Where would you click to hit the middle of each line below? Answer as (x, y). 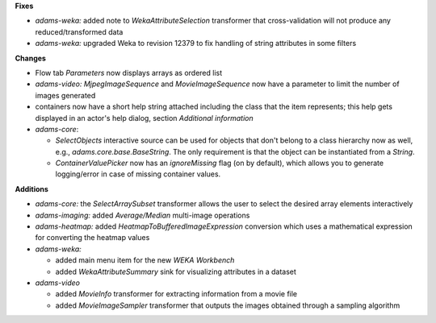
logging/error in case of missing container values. (138, 174)
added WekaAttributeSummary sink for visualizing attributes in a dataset (176, 271)
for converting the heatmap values (92, 238)
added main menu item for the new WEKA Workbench (145, 260)
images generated (65, 95)
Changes (30, 58)
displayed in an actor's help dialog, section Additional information (144, 118)
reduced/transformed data (79, 31)
